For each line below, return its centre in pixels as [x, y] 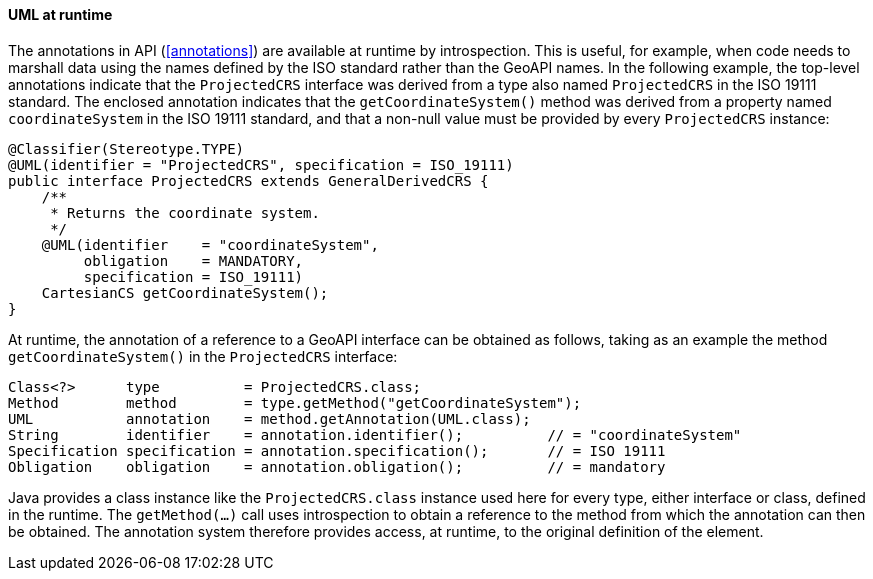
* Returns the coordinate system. [185, 212]
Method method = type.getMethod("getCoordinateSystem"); [295, 402]
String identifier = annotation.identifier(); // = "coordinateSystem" [375, 434]
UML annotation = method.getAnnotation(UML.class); [269, 418]
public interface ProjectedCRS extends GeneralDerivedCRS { [248, 180]
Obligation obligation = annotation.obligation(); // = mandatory [337, 466]
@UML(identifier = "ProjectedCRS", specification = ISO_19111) [261, 164]
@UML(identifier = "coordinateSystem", [210, 244]
